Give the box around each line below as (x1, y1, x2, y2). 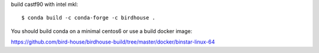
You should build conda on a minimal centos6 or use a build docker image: (11, 27, 193, 35)
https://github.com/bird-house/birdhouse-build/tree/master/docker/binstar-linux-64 (11, 38, 215, 45)
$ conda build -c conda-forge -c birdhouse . (21, 15, 156, 21)
